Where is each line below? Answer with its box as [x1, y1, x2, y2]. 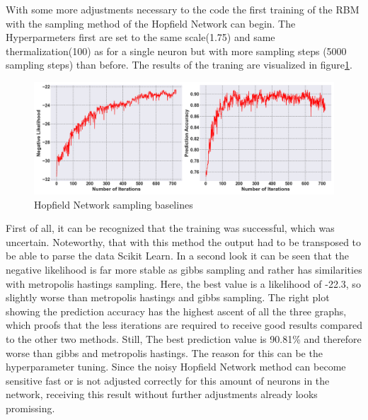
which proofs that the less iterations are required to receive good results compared [6, 317, 362, 332]
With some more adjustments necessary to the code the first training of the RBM [6, 2, 360, 16]
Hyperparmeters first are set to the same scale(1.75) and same [6, 30, 275, 45]
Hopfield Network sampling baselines [34, 197, 193, 211]
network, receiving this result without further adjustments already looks [6, 387, 318, 402]
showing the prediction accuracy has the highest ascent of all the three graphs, [6, 303, 347, 318]
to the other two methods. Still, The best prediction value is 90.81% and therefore [6, 331, 362, 346]
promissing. [6, 400, 55, 415]
